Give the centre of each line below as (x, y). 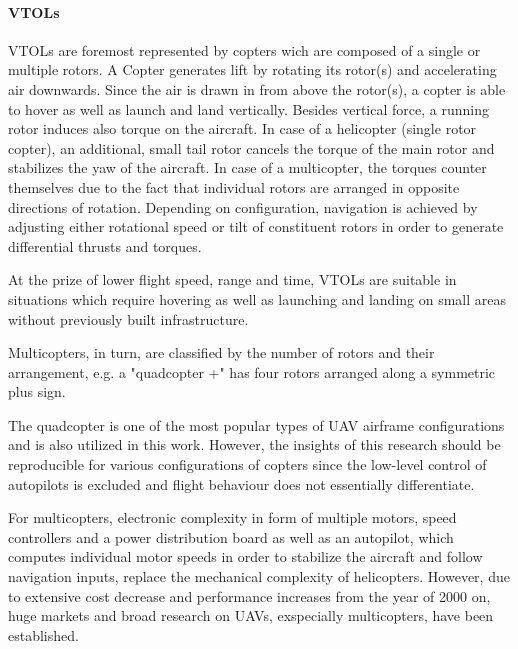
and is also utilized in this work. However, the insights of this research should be (254, 444)
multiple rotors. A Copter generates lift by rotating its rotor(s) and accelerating (252, 69)
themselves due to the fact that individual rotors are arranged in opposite (234, 186)
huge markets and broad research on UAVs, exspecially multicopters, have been (251, 615)
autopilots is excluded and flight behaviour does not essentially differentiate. (241, 483)
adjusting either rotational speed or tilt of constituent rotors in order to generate (256, 226)
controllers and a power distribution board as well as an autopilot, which (231, 536)
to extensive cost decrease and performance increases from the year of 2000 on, (249, 595)
